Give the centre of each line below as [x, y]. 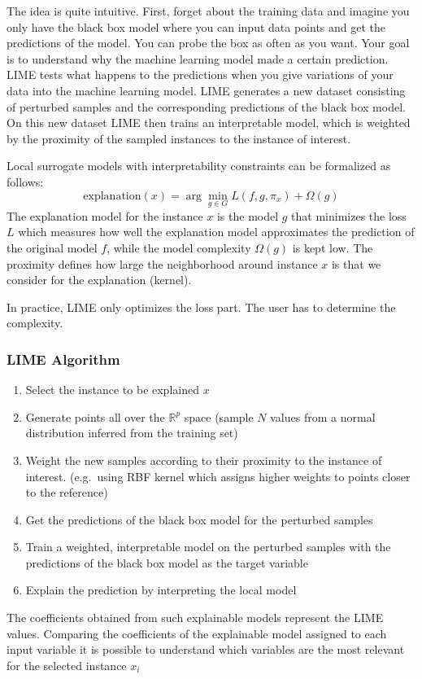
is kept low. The [333, 247]
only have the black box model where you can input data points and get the [196, 26]
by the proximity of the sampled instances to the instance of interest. [179, 138]
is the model [248, 215]
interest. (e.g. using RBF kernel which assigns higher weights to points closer [218, 476]
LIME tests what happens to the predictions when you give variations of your [200, 74]
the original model [52, 247]
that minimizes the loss [349, 215]
